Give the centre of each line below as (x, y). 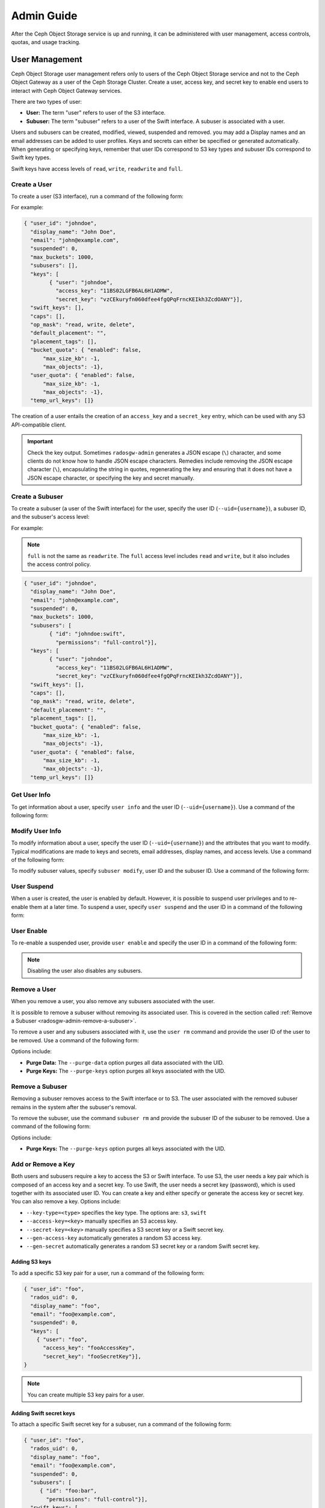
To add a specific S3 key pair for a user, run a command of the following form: (108, 1273)
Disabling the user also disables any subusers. (85, 971)
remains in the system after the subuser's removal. (74, 1107)
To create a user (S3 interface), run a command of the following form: (97, 196)
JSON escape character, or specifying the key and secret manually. (111, 478)
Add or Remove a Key (43, 1164)
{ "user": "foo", (62, 1340)
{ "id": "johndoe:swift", (87, 634)
